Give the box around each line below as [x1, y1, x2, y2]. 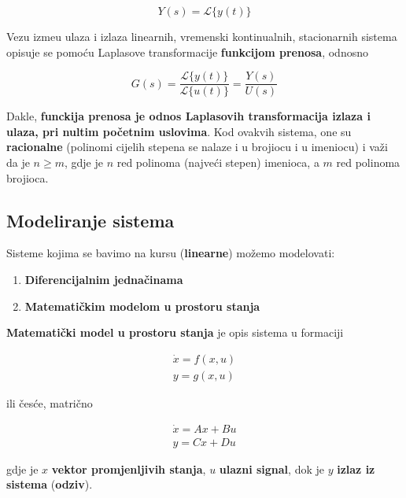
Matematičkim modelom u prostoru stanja [24, 297, 260, 314]
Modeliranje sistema [6, 208, 175, 232]
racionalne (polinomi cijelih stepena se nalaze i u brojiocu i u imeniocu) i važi [6, 138, 388, 155]
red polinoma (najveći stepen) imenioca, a [116, 154, 319, 171]
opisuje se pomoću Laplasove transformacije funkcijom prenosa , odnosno [6, 43, 368, 60]
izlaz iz [337, 460, 375, 477]
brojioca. [6, 169, 49, 186]
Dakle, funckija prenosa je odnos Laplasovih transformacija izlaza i [6, 108, 371, 124]
